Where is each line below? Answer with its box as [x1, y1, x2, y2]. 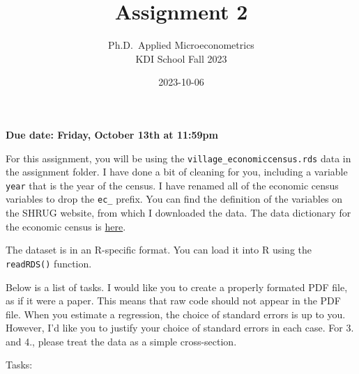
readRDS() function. [6, 256, 92, 270]
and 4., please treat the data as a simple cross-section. [6, 334, 237, 348]
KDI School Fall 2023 [135, 51, 227, 65]
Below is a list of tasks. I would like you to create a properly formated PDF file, [6, 279, 348, 294]
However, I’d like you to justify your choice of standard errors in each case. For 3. [6, 320, 354, 335]
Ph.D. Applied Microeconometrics [108, 38, 254, 52]
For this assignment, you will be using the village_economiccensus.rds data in [6, 150, 351, 165]
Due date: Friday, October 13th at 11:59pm [6, 127, 218, 141]
